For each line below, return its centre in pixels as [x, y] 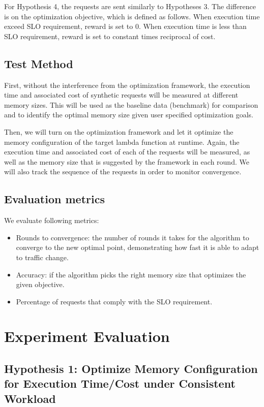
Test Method [39, 63]
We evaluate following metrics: [52, 220]
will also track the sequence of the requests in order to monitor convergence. [123, 171]
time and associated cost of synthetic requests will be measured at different [121, 95]
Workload [30, 398]
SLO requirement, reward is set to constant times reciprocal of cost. [110, 36]
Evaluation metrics [54, 199]
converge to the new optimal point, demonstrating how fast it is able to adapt [138, 247]
